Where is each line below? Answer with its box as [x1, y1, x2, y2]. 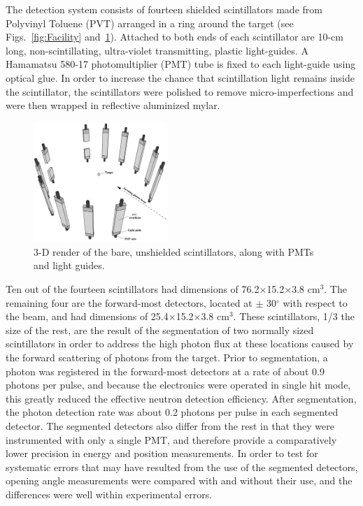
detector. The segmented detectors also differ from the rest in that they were [6, 418, 334, 433]
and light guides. [34, 258, 105, 273]
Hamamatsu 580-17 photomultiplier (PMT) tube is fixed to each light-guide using [6, 57, 356, 71]
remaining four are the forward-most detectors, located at [6, 295, 252, 310]
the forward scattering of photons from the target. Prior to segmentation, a [6, 349, 328, 364]
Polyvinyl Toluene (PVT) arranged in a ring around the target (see [6, 15, 294, 30]
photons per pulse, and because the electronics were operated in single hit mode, [6, 377, 351, 392]
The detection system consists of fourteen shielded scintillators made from [6, 2, 322, 16]
